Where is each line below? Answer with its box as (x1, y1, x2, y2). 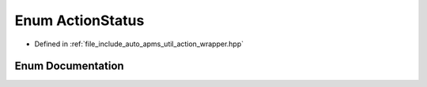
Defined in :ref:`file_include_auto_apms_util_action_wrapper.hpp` (34, 39, 244, 49)
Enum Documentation (14, 60, 124, 73)
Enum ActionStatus (14, 12, 145, 29)
